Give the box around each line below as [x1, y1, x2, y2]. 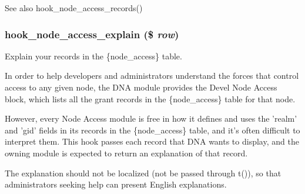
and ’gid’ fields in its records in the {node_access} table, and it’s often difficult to [5, 123, 300, 136]
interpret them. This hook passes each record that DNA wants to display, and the [5, 135, 299, 148]
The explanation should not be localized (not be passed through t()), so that [5, 166, 281, 179]
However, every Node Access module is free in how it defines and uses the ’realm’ [5, 112, 297, 125]
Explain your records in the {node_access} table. [5, 49, 182, 62]
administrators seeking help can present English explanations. [5, 178, 227, 190]
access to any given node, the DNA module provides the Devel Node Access [5, 81, 277, 93]
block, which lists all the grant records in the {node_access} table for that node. [5, 92, 296, 105]
